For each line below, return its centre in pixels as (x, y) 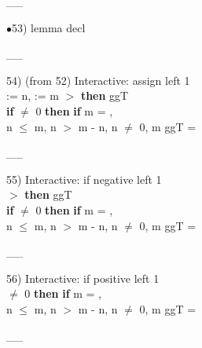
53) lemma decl (49, 27)
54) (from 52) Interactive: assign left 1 (98, 80)
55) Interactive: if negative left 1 (84, 179)
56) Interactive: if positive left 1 (83, 278)
